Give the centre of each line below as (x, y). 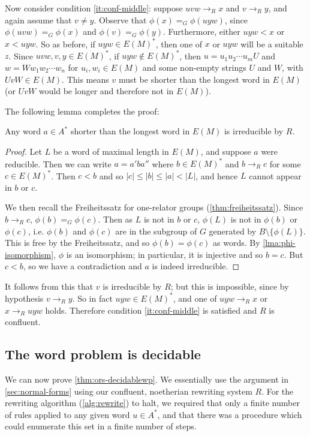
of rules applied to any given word (67, 414)
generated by (233, 231)
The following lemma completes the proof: (82, 111)
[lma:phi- (279, 243)
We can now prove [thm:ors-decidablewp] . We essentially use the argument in (147, 379)
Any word (23, 131)
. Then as (115, 219)
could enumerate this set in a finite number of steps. (101, 426)
